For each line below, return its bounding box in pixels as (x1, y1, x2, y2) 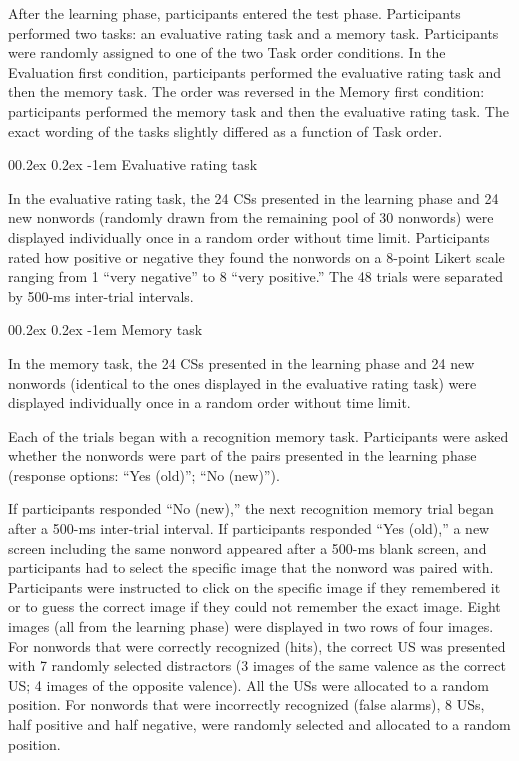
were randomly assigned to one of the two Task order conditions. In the (8, 42, 446, 63)
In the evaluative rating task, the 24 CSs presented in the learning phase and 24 (8, 187, 499, 208)
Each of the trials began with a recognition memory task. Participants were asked (8, 425, 509, 446)
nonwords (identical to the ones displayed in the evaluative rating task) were (8, 372, 477, 393)
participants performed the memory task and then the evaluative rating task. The (8, 100, 509, 121)
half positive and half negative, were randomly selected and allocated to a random (8, 714, 511, 734)
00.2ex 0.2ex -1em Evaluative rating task (8, 154, 258, 175)
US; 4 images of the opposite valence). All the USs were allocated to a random (8, 674, 489, 695)
